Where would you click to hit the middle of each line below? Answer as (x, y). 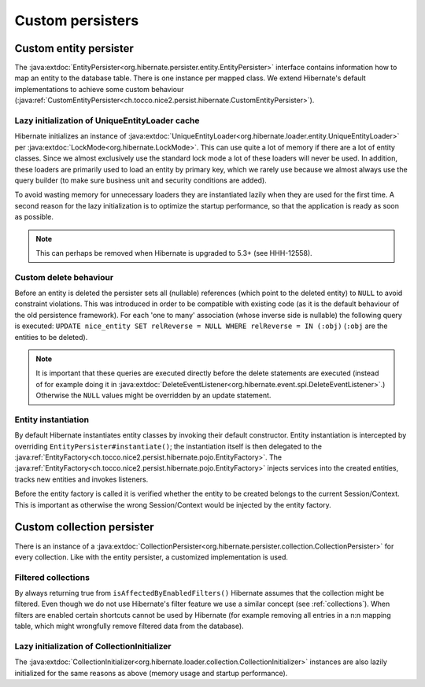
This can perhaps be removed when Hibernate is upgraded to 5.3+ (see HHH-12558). (174, 253)
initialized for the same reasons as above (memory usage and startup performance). (151, 673)
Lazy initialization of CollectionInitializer (93, 647)
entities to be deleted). (51, 337)
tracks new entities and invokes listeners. (81, 479)
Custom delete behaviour (64, 277)
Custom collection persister (84, 527)
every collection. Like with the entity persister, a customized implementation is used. (152, 557)
